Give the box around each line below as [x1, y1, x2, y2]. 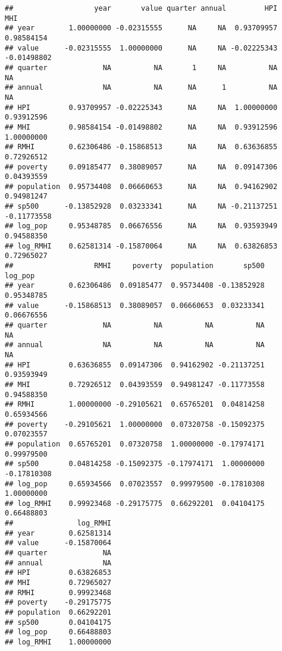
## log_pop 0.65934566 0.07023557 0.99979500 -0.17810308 [5, 479, 265, 488]
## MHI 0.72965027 [5, 578, 111, 587]
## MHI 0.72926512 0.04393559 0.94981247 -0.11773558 [5, 380, 265, 389]
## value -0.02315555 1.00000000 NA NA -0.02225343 [5, 43, 278, 52]
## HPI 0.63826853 [5, 568, 111, 577]
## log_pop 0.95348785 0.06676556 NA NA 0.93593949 [5, 222, 278, 231]
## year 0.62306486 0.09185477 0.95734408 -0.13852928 [5, 281, 265, 290]
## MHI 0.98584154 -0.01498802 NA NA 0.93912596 [5, 122, 278, 131]
